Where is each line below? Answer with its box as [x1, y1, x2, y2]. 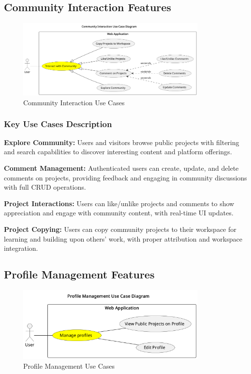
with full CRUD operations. [4, 182, 86, 192]
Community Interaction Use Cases [23, 97, 125, 107]
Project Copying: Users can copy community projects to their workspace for [4, 224, 236, 234]
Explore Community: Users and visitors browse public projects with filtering [4, 137, 239, 147]
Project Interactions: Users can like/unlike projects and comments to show [4, 198, 235, 208]
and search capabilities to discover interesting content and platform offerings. [4, 146, 232, 157]
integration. [4, 243, 38, 253]
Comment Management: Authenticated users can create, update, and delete [4, 163, 239, 173]
